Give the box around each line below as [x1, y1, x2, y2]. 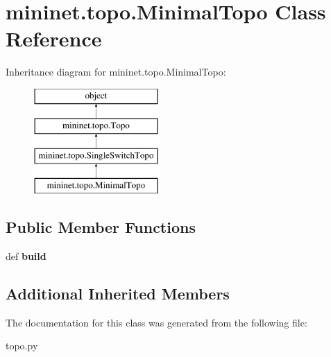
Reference [6, 24, 102, 53]
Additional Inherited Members [6, 282, 230, 304]
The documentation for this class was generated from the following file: [6, 315, 307, 329]
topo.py [6, 338, 38, 353]
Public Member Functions [6, 216, 196, 238]
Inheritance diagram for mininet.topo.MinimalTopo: [6, 64, 226, 79]
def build [6, 248, 46, 263]
